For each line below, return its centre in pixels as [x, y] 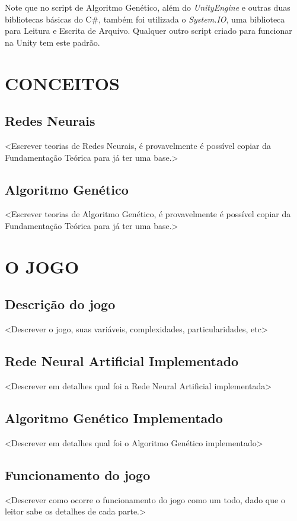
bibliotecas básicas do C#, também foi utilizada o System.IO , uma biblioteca [145, 19]
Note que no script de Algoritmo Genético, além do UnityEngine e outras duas [148, 7]
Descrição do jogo [60, 304]
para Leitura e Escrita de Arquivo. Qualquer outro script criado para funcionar [148, 31]
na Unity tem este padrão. [52, 42]
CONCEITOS [62, 83]
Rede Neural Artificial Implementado [122, 361]
